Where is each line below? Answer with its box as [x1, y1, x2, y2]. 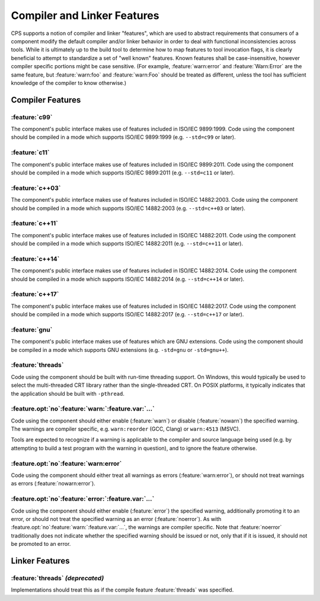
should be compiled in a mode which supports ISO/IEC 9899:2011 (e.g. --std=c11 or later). [11, 169, 235, 176]
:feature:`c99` [11, 113, 53, 121]
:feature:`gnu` [11, 325, 53, 333]
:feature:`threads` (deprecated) [11, 574, 104, 582]
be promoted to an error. [11, 540, 71, 548]
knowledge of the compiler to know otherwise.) [11, 79, 127, 86]
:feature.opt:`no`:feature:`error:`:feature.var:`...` [11, 495, 155, 503]
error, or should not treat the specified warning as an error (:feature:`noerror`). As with [11, 515, 222, 522]
